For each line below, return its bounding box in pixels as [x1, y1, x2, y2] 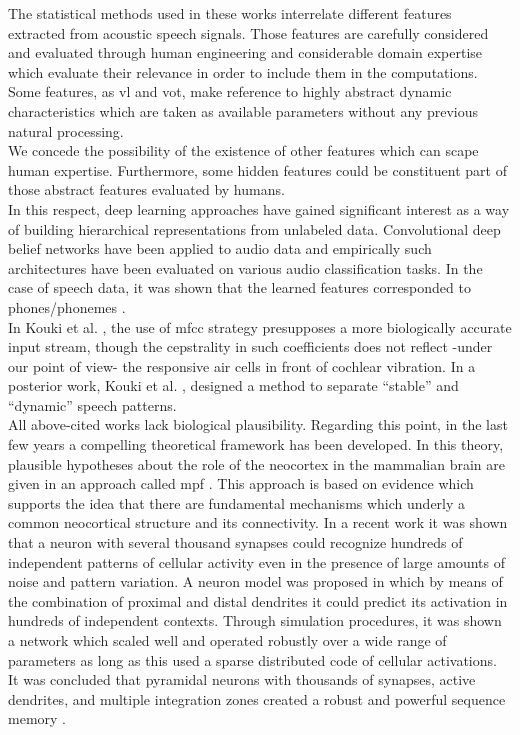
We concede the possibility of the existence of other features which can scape [8, 140, 479, 161]
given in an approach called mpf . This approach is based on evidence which [8, 473, 474, 494]
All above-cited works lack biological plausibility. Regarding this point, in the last [8, 414, 508, 435]
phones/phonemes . [8, 296, 126, 317]
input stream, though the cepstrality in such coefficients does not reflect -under [8, 336, 493, 357]
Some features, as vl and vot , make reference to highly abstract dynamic [8, 81, 452, 102]
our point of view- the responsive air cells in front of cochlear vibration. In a [8, 355, 476, 376]
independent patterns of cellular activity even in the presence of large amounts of [8, 551, 505, 572]
